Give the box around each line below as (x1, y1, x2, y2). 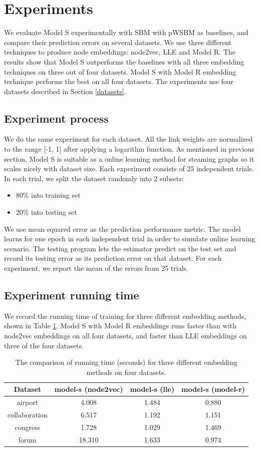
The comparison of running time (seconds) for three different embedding (15, 357, 237, 367)
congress (15, 421, 41, 432)
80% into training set (16, 190, 81, 200)
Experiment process (4, 110, 109, 126)
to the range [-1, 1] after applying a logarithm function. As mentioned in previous (4, 144, 254, 154)
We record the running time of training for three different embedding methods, (4, 310, 246, 321)
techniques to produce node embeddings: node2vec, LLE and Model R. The (4, 47, 235, 57)
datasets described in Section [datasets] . (4, 86, 126, 96)
